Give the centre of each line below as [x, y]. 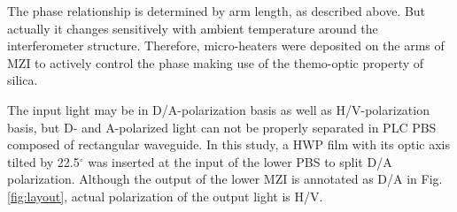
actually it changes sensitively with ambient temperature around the [193, 28]
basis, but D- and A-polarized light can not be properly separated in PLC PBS [222, 127]
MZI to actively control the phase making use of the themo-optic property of [216, 62]
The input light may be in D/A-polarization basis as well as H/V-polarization [218, 109]
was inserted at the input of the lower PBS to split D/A [240, 161]
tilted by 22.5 [43, 161]
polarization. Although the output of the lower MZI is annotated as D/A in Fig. [225, 179]
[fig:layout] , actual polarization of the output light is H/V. [165, 196]
